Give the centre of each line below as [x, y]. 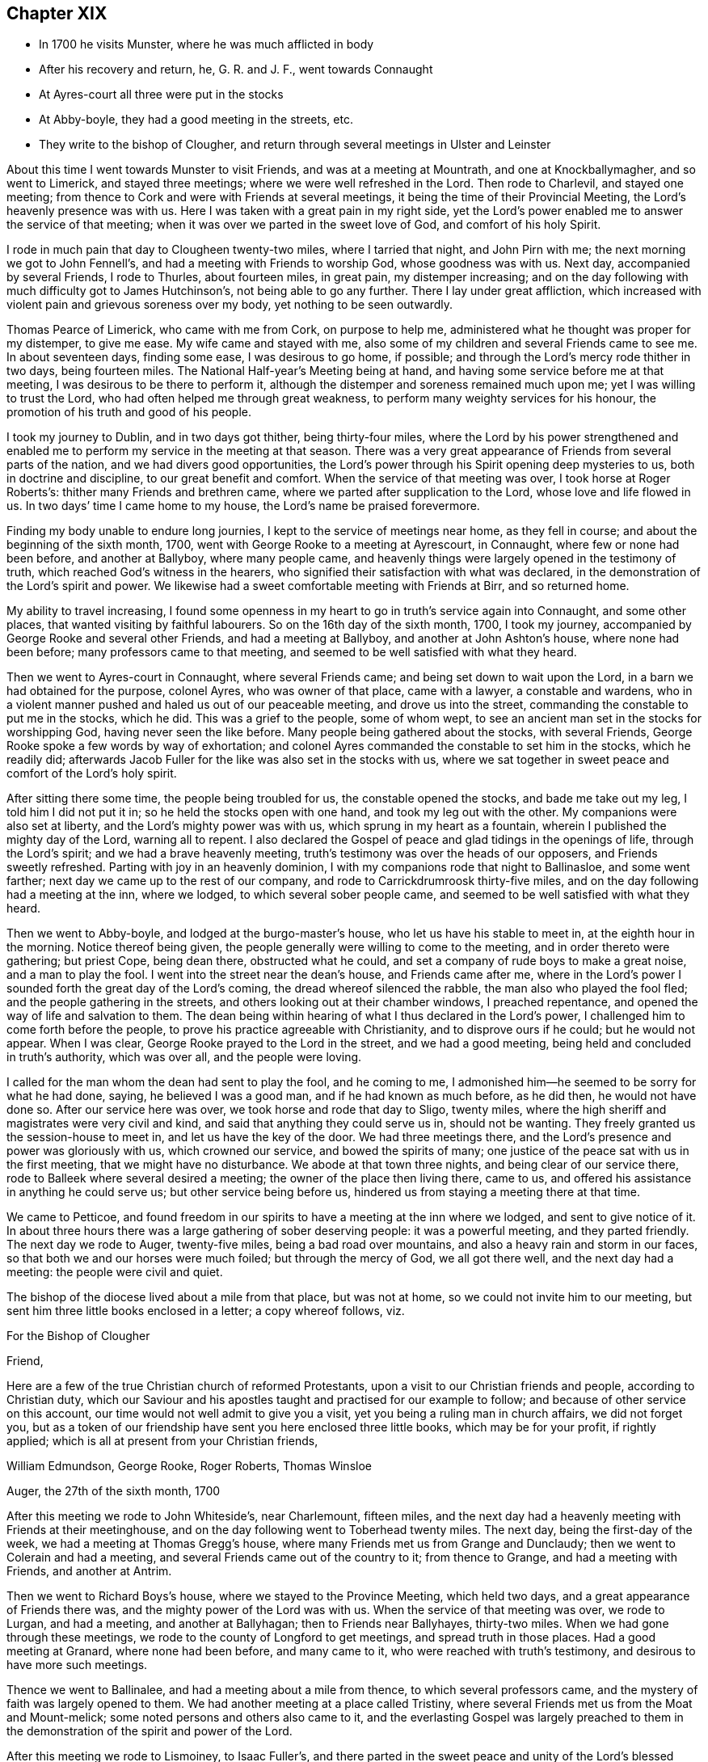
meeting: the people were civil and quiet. [115, 1272]
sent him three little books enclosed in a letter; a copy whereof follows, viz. [206, 1311]
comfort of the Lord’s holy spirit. [92, 774]
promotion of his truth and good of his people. [129, 412]
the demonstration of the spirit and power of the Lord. [150, 1731]
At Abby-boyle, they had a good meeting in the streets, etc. [196, 120]
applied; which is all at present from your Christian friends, [162, 1441]
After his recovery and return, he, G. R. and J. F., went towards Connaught [236, 70]
